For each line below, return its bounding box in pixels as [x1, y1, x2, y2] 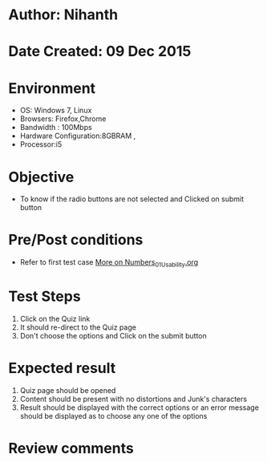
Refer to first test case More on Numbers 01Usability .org [19, 257, 199, 269]
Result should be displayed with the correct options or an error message [19, 403, 259, 412]
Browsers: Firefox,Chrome [19, 114, 107, 124]
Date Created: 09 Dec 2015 [8, 43, 192, 61]
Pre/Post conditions [8, 231, 144, 249]
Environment [8, 79, 96, 97]
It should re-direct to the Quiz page [19, 322, 136, 332]
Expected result [8, 359, 116, 378]
